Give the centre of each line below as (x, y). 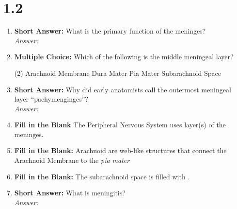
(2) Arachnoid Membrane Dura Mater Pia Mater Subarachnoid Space (118, 73)
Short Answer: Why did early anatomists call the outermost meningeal (123, 89)
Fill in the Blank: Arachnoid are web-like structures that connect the (120, 150)
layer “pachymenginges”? (51, 99)
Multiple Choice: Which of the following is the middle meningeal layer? (124, 57)
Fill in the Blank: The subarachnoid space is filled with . (102, 176)
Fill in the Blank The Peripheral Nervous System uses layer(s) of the (120, 125)
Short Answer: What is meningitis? (70, 193)
